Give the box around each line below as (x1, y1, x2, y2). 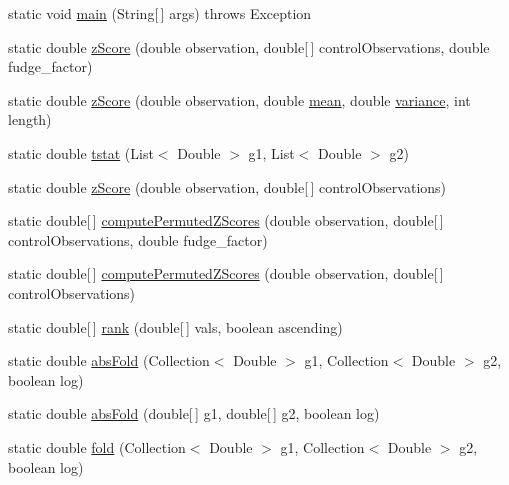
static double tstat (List (8, 142, 154, 163)
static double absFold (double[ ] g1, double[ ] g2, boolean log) (8, 403, 380, 424)
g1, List (248, 142, 295, 163)
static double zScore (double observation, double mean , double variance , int (8, 89, 471, 110)
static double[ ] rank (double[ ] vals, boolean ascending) (8, 316, 343, 337)
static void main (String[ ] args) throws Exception (8, 3, 312, 23)
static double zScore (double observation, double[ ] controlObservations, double (8, 36, 490, 57)
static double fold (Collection (8, 436, 186, 457)
